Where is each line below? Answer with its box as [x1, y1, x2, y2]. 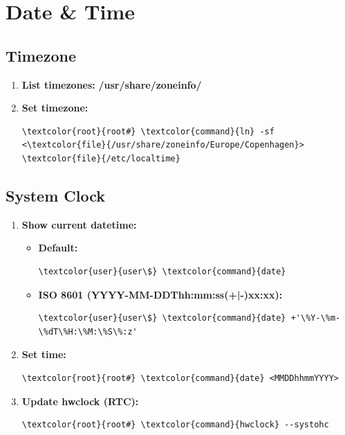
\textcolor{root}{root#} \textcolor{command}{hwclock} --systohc [21, 420, 329, 430]
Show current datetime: [21, 217, 137, 231]
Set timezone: [21, 100, 88, 115]
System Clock [6, 184, 106, 206]
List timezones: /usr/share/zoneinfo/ [21, 77, 202, 91]
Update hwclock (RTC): [21, 393, 139, 408]
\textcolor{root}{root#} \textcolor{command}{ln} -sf [21, 126, 274, 136]
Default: [38, 240, 78, 255]
